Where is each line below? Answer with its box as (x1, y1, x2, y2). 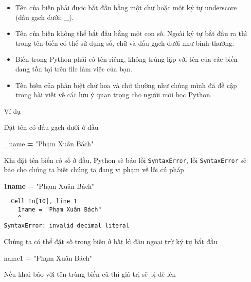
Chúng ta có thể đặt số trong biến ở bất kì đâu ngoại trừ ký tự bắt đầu (4, 236, 217, 246)
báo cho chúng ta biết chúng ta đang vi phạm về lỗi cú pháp (4, 164, 184, 175)
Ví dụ (4, 106, 21, 116)
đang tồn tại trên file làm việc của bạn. (15, 63, 132, 73)
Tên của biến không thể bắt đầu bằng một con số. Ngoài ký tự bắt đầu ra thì (15, 28, 247, 38)
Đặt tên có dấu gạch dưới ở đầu (4, 122, 99, 132)
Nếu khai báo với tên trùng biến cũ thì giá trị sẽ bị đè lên (4, 269, 176, 279)
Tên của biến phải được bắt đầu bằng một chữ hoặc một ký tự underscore (15, 2, 237, 12)
